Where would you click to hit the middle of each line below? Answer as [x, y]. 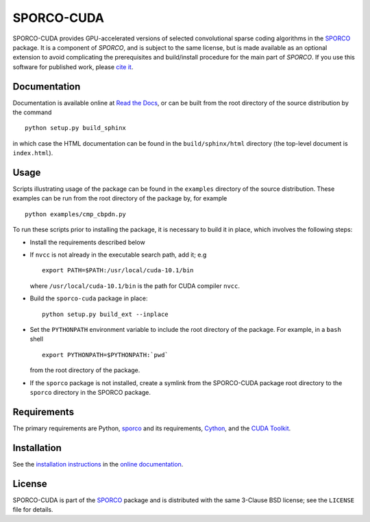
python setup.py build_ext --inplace [106, 314]
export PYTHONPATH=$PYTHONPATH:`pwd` [106, 355]
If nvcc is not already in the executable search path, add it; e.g [118, 255]
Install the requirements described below [87, 242]
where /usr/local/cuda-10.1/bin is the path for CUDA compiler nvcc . [135, 286]
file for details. [33, 510]
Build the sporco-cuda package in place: [89, 298]
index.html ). [33, 153]
